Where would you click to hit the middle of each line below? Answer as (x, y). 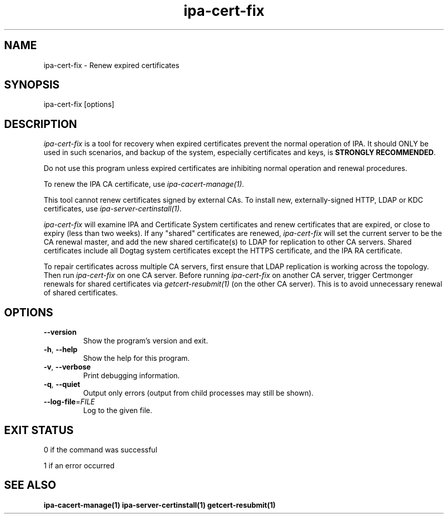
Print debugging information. (131, 376)
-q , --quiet (62, 384)
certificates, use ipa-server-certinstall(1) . (113, 209)
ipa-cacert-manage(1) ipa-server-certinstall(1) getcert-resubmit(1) (160, 505)
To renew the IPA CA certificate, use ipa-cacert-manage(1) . (144, 184)
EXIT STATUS (39, 430)
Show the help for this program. (136, 358)
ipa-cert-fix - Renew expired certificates (111, 65)
